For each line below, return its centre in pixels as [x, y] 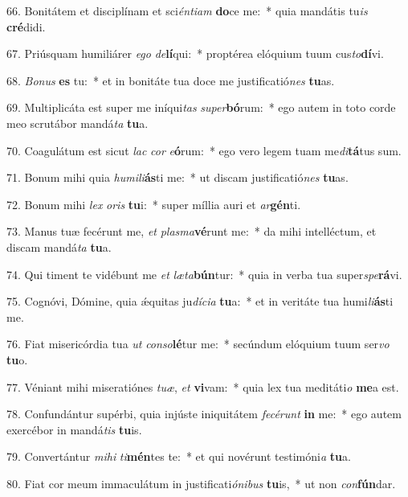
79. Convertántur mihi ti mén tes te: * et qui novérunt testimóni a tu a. [179, 456]
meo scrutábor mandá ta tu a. [78, 123]
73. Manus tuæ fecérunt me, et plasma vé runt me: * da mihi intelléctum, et [192, 231]
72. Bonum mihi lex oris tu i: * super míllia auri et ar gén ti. [154, 204]
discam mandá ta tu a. [59, 246]
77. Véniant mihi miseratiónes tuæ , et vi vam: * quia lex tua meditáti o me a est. [203, 386]
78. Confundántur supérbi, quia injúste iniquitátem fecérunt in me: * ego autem [204, 414]
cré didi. [26, 26]
